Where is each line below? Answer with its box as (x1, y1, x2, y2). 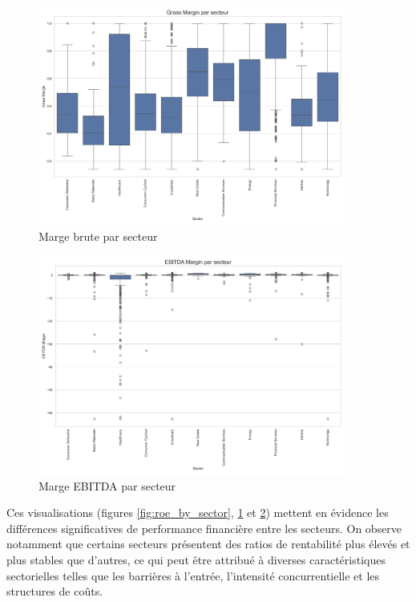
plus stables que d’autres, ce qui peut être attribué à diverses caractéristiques (6, 551, 386, 567)
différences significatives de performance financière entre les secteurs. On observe (6, 519, 402, 536)
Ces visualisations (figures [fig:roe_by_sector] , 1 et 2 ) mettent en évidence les (6, 504, 389, 521)
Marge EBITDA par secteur (38, 477, 176, 494)
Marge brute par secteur (38, 228, 158, 244)
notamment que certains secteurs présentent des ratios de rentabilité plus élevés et (6, 535, 410, 552)
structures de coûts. (6, 583, 103, 600)
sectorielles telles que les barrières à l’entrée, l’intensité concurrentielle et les (6, 567, 380, 584)
